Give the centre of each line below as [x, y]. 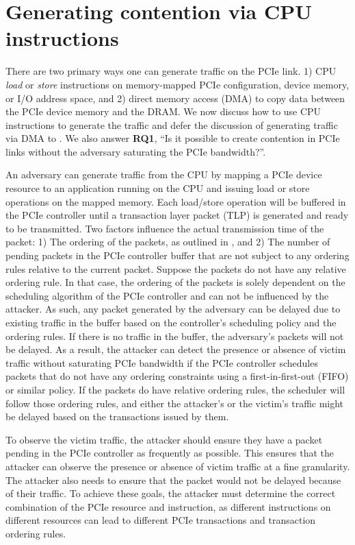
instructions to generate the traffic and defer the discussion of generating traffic [172, 124]
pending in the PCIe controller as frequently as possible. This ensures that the [170, 453]
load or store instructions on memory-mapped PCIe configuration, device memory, [177, 84]
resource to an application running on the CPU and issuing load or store [158, 188]
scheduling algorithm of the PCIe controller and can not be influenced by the [167, 295]
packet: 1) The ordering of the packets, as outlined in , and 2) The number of [168, 242]
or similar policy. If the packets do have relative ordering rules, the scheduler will [175, 389]
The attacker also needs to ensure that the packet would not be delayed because [173, 480]
